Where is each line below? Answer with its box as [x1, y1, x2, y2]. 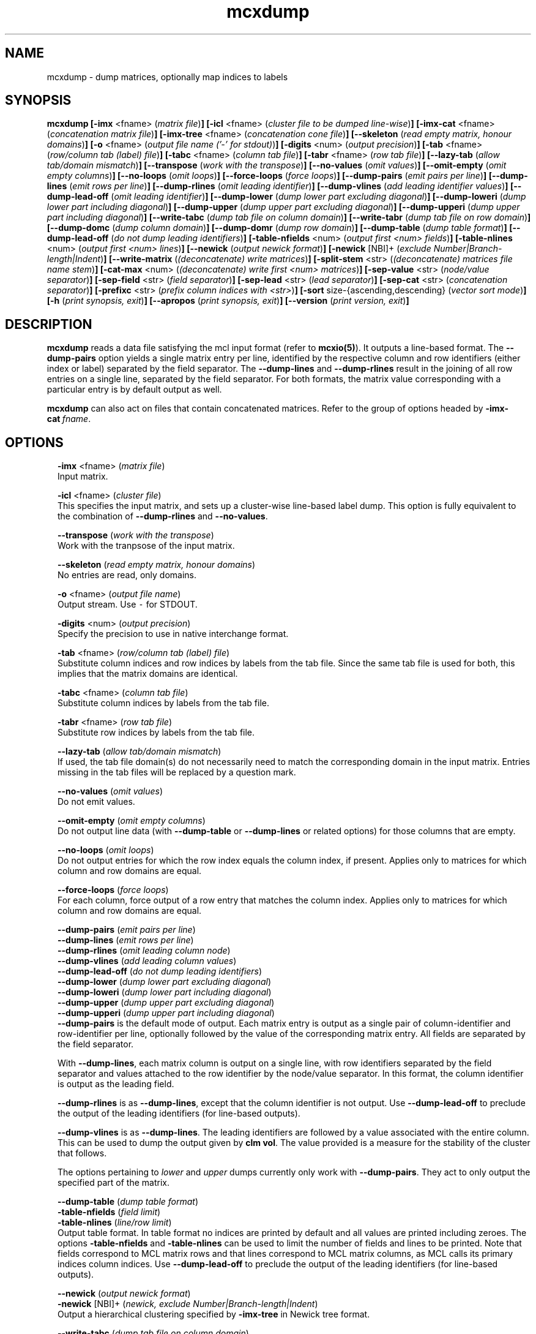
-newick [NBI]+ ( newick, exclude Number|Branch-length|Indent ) [58, 1298, 318, 1310]
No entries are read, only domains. [58, 570, 197, 581]
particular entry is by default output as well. [47, 384, 222, 395]
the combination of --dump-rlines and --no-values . [58, 511, 268, 522]
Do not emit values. [58, 796, 135, 807]
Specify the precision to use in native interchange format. [58, 628, 289, 639]
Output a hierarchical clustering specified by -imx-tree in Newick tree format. [58, 1309, 370, 1320]
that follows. [58, 1148, 107, 1159]
